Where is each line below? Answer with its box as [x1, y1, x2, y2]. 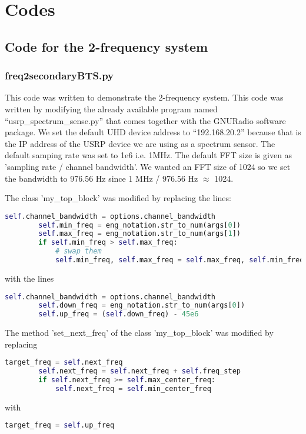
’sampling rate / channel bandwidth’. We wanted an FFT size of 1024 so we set [5, 160, 291, 172]
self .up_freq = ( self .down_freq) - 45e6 [38, 310, 199, 319]
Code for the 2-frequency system [5, 37, 208, 55]
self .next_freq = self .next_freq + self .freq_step [38, 367, 241, 376]
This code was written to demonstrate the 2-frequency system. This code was [5, 91, 284, 104]
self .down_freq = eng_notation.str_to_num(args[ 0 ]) [38, 301, 245, 310]
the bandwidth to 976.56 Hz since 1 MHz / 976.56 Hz [5, 172, 198, 184]
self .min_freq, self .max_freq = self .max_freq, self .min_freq [55, 256, 304, 265]
